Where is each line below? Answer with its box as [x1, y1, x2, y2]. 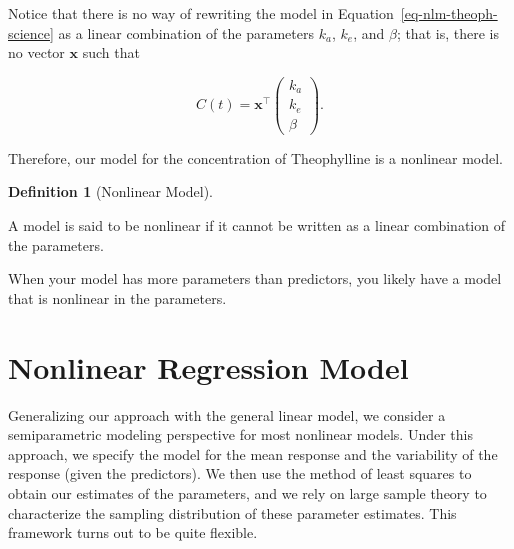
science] [8, 22, 54, 43]
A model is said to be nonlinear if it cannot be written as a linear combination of [8, 215, 505, 236]
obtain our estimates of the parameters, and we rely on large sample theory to [8, 482, 487, 503]
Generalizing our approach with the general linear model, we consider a [8, 404, 446, 425]
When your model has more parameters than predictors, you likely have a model [8, 268, 502, 289]
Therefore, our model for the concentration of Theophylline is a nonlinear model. [8, 147, 504, 168]
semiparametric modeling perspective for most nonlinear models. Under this [8, 424, 473, 445]
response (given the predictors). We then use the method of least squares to [8, 463, 472, 484]
